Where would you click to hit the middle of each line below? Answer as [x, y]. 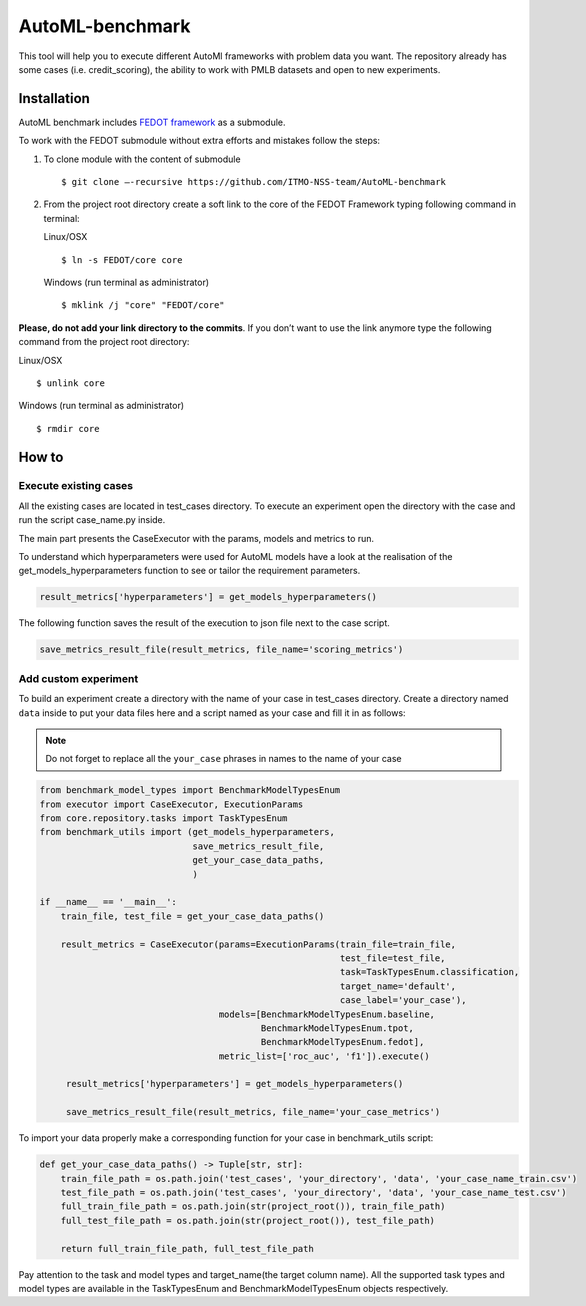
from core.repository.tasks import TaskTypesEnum [163, 818]
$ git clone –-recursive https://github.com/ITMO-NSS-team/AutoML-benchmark [254, 182]
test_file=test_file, [393, 958]
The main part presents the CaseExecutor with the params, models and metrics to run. [196, 538]
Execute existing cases [76, 486]
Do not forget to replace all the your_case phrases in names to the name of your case [223, 759]
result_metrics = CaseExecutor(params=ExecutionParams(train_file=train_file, [258, 944]
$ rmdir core [68, 428]
